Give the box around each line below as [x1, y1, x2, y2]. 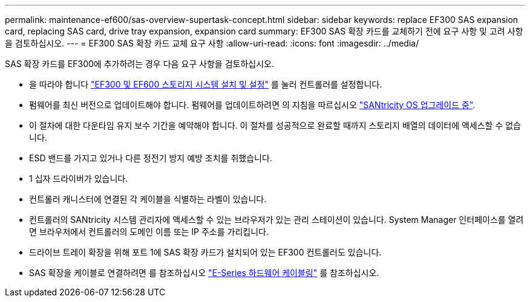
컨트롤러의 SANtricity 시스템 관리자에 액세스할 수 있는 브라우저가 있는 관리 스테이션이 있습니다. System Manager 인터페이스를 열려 [29, 214, 524, 225]
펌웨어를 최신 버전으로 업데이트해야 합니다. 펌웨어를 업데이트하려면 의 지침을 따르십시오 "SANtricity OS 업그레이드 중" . [29, 100, 476, 110]
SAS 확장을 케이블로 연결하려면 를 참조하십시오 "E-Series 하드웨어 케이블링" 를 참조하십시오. [29, 268, 379, 278]
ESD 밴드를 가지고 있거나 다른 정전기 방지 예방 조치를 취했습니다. [29, 153, 272, 163]
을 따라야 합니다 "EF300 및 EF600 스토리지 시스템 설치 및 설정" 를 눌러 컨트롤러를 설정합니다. [29, 79, 382, 89]
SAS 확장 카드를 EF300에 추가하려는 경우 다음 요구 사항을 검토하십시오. [5, 59, 274, 69]
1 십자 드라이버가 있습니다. [29, 173, 128, 184]
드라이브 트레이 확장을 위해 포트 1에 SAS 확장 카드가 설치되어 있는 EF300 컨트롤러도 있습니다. [29, 247, 382, 257]
